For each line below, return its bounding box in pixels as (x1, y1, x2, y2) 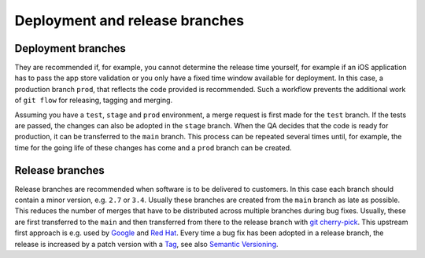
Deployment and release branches (14, 12, 244, 29)
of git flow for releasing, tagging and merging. (14, 95, 173, 105)
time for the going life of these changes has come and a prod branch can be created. (14, 142, 292, 153)
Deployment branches (14, 42, 126, 55)
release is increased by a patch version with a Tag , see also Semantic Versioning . (14, 239, 279, 249)
